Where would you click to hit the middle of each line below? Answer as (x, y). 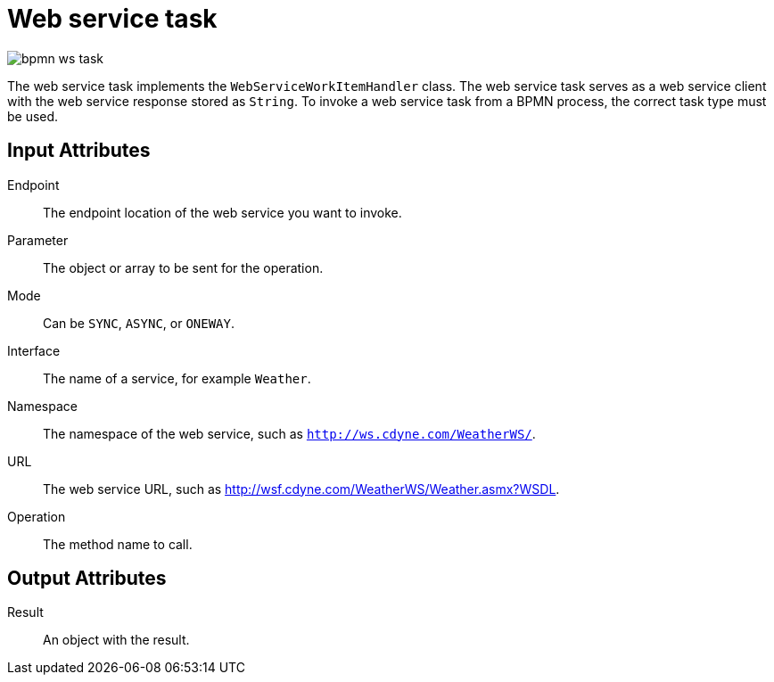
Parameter (38, 240)
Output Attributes (87, 579)
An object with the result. (116, 640)
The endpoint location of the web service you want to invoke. (222, 212)
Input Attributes (79, 151)
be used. (33, 116)
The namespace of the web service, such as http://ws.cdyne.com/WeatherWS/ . (289, 433)
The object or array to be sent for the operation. (183, 267)
